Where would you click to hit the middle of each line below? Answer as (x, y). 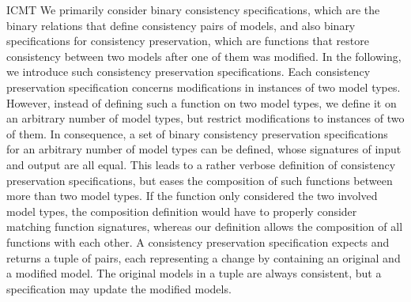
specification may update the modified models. (119, 288)
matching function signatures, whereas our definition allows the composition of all (205, 226)
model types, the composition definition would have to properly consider (182, 211)
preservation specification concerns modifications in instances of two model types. (204, 87)
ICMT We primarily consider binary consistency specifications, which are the (193, 9)
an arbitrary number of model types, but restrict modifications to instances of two (205, 118)
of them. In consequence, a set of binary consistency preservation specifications (197, 133)
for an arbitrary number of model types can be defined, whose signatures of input (204, 149)
